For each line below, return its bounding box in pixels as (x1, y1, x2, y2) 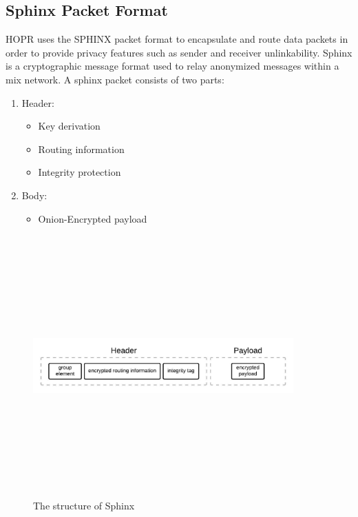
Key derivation (38, 119, 101, 133)
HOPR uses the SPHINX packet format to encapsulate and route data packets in (6, 32, 348, 46)
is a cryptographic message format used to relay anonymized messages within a (6, 59, 339, 73)
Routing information (38, 141, 125, 156)
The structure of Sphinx (33, 498, 135, 512)
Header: (21, 95, 54, 110)
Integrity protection (38, 165, 121, 179)
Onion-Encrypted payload (38, 211, 147, 225)
